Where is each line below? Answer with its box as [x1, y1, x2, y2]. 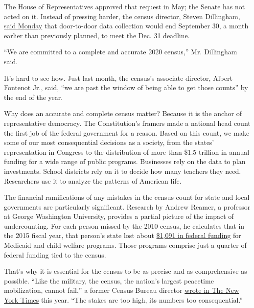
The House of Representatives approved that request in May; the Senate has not [4, 1, 245, 11]
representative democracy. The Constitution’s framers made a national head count [4, 118, 251, 128]
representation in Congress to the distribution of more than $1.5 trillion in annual [4, 146, 250, 157]
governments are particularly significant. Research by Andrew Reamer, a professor [4, 201, 251, 212]
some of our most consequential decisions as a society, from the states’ [4, 137, 214, 147]
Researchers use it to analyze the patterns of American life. [4, 175, 182, 186]
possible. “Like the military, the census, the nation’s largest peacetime [4, 275, 214, 285]
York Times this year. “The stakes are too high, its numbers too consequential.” [4, 295, 243, 305]
